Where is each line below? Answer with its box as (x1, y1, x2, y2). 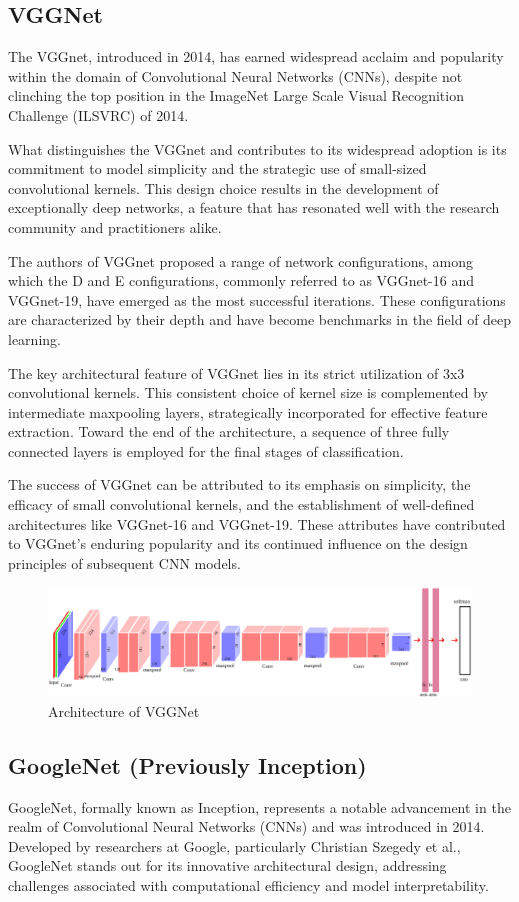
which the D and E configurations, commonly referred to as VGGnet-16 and (8, 270, 475, 291)
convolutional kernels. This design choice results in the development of (8, 177, 439, 198)
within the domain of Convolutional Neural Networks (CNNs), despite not (8, 65, 463, 86)
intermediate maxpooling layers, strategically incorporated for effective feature (8, 401, 488, 422)
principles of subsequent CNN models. (8, 552, 241, 573)
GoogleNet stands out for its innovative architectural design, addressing (8, 855, 447, 876)
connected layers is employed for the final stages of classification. (8, 440, 404, 461)
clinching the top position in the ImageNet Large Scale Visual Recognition (8, 85, 464, 106)
